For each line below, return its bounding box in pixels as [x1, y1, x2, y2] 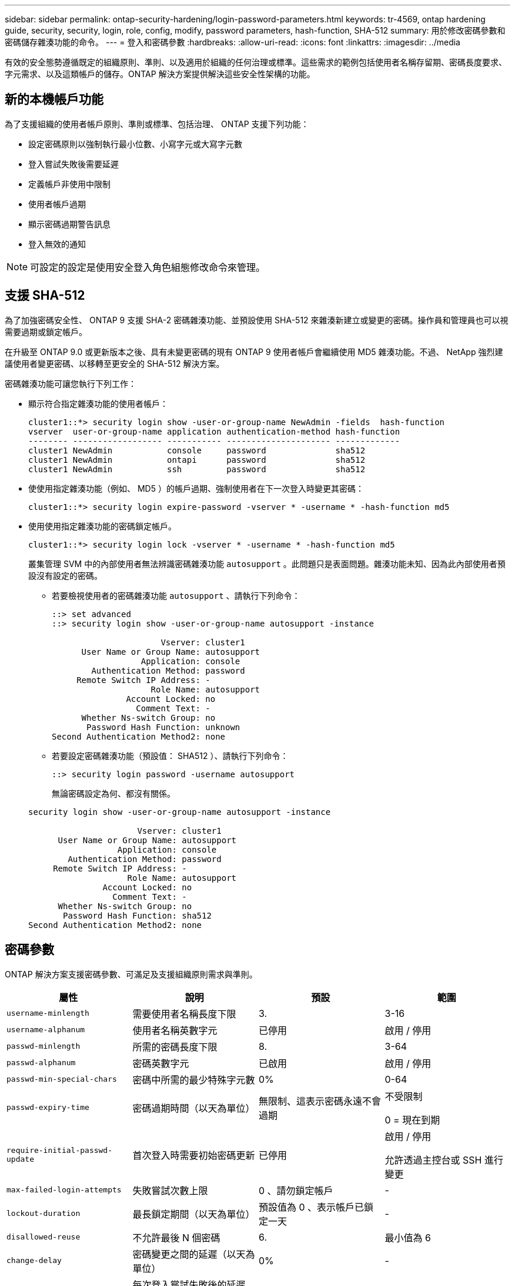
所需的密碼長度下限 [132, 1040, 218, 1053]
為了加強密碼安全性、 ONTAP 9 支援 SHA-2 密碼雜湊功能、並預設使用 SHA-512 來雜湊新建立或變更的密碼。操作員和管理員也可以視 [5, 314, 509, 325]
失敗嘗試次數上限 [132, 1184, 208, 1196]
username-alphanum [6, 1025, 85, 1035]
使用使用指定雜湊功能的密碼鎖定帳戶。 [28, 521, 176, 531]
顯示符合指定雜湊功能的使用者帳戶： [28, 398, 168, 409]
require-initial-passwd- [6, 1145, 113, 1155]
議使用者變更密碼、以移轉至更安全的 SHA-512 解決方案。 [5, 358, 225, 369]
